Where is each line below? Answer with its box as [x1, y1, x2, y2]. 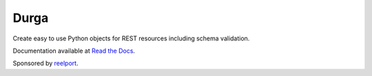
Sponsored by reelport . [12, 59, 79, 68]
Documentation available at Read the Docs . [12, 47, 136, 55]
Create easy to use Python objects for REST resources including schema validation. [12, 34, 250, 42]
